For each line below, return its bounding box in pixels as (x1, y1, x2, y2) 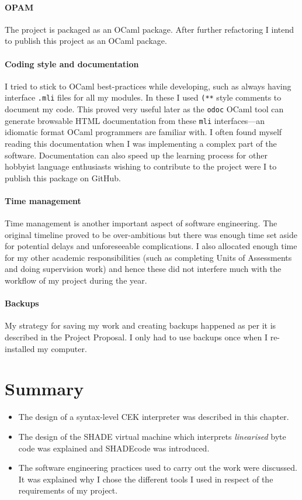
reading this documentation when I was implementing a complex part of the (5, 137, 277, 149)
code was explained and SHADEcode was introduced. (18, 442, 210, 454)
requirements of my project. (18, 484, 118, 496)
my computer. (37, 342, 87, 354)
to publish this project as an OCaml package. (5, 35, 167, 47)
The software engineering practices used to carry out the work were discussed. (18, 461, 297, 474)
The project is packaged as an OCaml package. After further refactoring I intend (5, 23, 294, 35)
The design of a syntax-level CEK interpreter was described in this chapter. (18, 411, 289, 423)
